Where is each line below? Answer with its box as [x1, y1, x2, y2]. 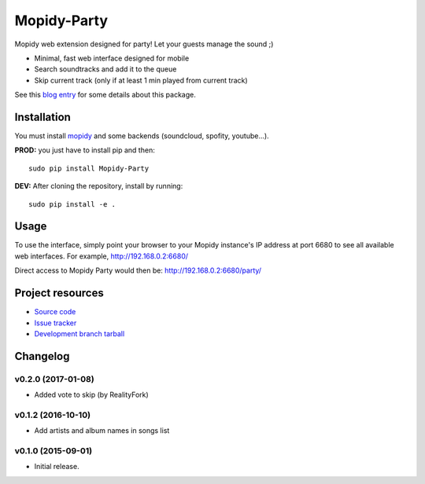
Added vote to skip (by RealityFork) [34, 390, 149, 400]
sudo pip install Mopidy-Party [28, 163, 150, 173]
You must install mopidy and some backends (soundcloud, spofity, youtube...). [14, 131, 269, 141]
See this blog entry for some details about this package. [14, 90, 196, 100]
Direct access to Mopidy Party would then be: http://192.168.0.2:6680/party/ [14, 266, 262, 275]
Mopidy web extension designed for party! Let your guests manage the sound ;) [14, 39, 274, 49]
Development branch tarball [34, 328, 125, 338]
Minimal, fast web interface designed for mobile [34, 53, 190, 63]
